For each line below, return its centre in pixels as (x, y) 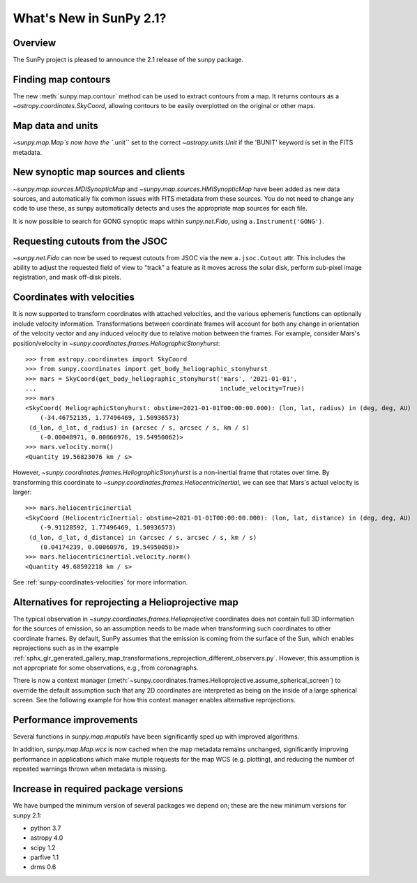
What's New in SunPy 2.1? (90, 18)
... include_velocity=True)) (165, 388)
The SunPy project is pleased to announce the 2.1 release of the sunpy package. (128, 60)
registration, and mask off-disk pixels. (67, 277)
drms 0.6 (43, 867)
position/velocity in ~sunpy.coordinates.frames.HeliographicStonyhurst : (116, 343)
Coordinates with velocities (74, 297)
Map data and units (55, 126)
